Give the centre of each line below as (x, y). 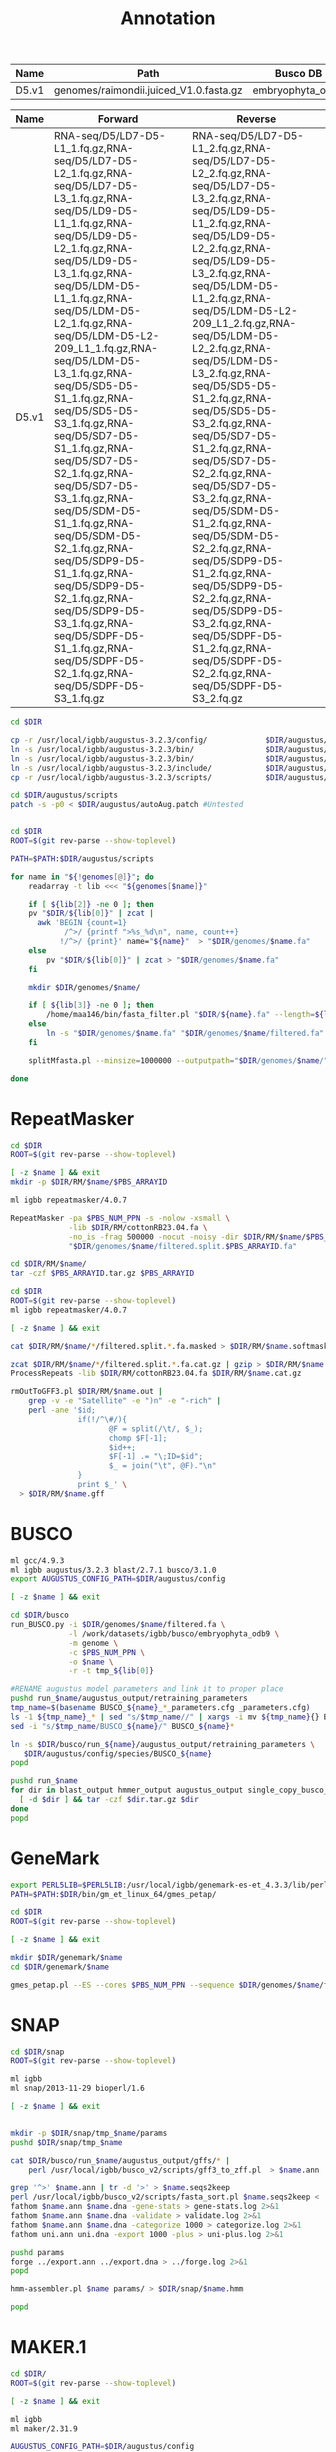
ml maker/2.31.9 (44, 2428)
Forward (118, 119)
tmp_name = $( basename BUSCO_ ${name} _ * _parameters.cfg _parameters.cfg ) (160, 1708)
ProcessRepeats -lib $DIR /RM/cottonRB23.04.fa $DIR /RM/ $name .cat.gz (156, 1373)
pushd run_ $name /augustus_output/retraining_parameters (129, 1698)
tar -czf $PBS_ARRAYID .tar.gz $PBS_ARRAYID (102, 1273)
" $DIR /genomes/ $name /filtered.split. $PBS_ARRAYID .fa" (183, 1246)
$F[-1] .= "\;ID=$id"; (155, 1457)
